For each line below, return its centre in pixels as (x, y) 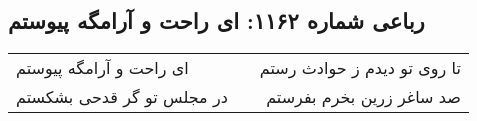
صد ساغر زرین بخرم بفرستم (363, 97)
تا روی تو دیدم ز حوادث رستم (360, 68)
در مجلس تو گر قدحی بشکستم (122, 97)
